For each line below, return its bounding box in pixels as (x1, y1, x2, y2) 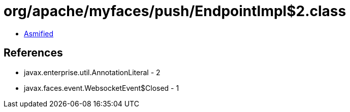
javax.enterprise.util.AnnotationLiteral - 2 (24, 68, 161, 77)
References (4, 46, 63, 60)
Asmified (24, 29, 54, 38)
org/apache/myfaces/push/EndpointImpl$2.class (4, 3, 346, 20)
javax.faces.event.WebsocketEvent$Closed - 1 (24, 83, 179, 92)
